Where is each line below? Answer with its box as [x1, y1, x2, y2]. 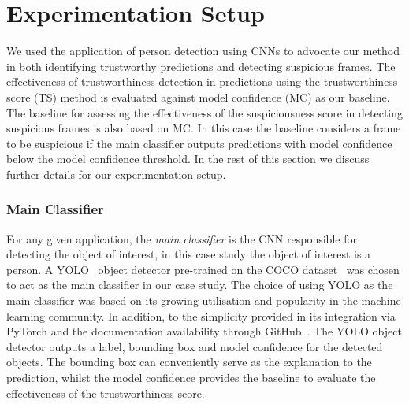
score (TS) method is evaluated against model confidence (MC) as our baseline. [6, 88, 390, 105]
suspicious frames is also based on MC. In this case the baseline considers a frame [6, 120, 401, 136]
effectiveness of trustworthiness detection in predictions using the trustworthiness [6, 73, 398, 90]
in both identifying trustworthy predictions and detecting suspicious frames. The [6, 57, 396, 74]
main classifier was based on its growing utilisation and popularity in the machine [6, 292, 401, 309]
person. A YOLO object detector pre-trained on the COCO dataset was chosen [6, 261, 400, 277]
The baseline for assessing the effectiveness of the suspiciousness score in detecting [6, 104, 403, 120]
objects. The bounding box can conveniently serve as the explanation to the [6, 354, 372, 370]
